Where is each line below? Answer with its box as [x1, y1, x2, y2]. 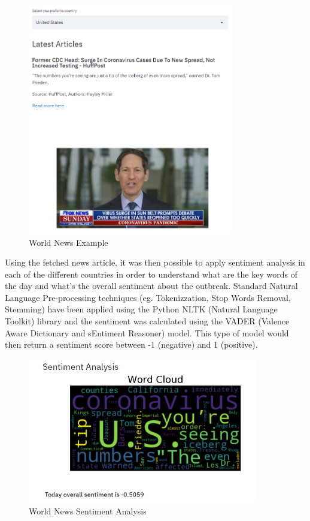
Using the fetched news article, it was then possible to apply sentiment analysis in [5, 256, 305, 269]
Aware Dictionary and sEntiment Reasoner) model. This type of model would [5, 326, 289, 339]
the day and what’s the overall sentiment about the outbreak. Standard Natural [5, 279, 298, 292]
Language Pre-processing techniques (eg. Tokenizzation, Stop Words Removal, [5, 291, 291, 303]
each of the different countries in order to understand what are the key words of [5, 267, 297, 280]
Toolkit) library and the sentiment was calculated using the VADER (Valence [5, 315, 290, 327]
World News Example [29, 236, 108, 248]
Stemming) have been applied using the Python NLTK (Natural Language [5, 303, 278, 315]
